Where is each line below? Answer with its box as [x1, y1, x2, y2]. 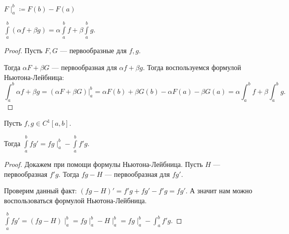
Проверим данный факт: [4, 185, 77, 196]
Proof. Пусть [4, 45, 43, 56]
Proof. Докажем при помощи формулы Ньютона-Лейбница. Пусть [4, 158, 203, 169]
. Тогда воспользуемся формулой [143, 62, 241, 73]
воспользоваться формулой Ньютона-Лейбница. [4, 195, 147, 205]
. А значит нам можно [185, 185, 252, 196]
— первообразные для [60, 45, 127, 56]
